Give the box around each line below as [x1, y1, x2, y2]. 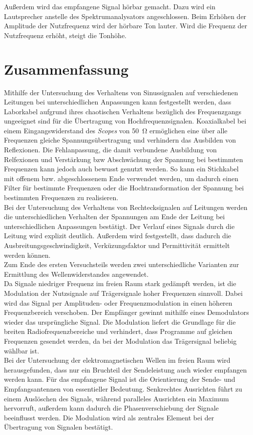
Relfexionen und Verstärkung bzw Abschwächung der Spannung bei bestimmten [4, 154, 243, 164]
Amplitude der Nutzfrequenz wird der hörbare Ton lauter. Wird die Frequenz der [4, 21, 248, 31]
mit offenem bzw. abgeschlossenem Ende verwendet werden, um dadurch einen [4, 173, 238, 183]
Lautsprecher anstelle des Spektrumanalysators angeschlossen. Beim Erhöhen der [4, 11, 247, 21]
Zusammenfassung [4, 59, 129, 79]
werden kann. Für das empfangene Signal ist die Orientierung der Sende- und [4, 374, 235, 384]
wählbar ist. [4, 345, 40, 355]
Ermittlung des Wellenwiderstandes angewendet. [4, 269, 149, 279]
